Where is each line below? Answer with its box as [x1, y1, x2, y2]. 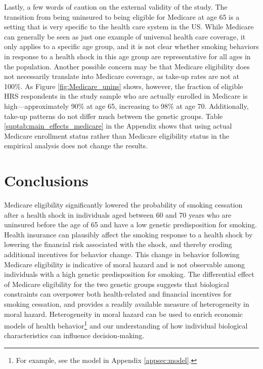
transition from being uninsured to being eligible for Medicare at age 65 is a [4, 11, 240, 22]
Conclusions [4, 170, 89, 191]
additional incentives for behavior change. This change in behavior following [4, 249, 240, 259]
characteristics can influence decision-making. [4, 330, 145, 341]
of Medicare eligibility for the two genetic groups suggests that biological [4, 278, 229, 289]
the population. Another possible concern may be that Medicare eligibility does [4, 61, 250, 71]
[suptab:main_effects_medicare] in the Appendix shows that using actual [4, 120, 232, 131]
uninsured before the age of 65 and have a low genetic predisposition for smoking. [4, 219, 257, 230]
